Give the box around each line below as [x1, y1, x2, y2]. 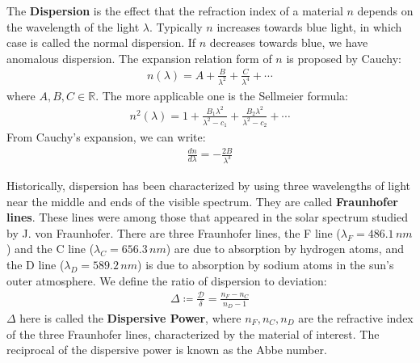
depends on [357, 2, 414, 19]
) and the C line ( [6, 240, 94, 257]
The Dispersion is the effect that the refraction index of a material [6, 2, 343, 19]
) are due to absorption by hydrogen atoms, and [166, 240, 404, 257]
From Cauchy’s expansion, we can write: [6, 128, 206, 145]
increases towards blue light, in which [216, 18, 402, 35]
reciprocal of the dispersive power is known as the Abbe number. [6, 341, 327, 358]
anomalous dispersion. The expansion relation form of [6, 49, 272, 66]
